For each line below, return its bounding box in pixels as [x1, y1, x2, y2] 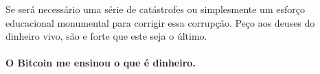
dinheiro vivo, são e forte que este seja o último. [5, 29, 207, 43]
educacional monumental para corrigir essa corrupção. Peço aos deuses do [5, 15, 315, 29]
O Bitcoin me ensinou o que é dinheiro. [5, 56, 196, 70]
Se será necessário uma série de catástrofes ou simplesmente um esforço [5, 2, 305, 16]
